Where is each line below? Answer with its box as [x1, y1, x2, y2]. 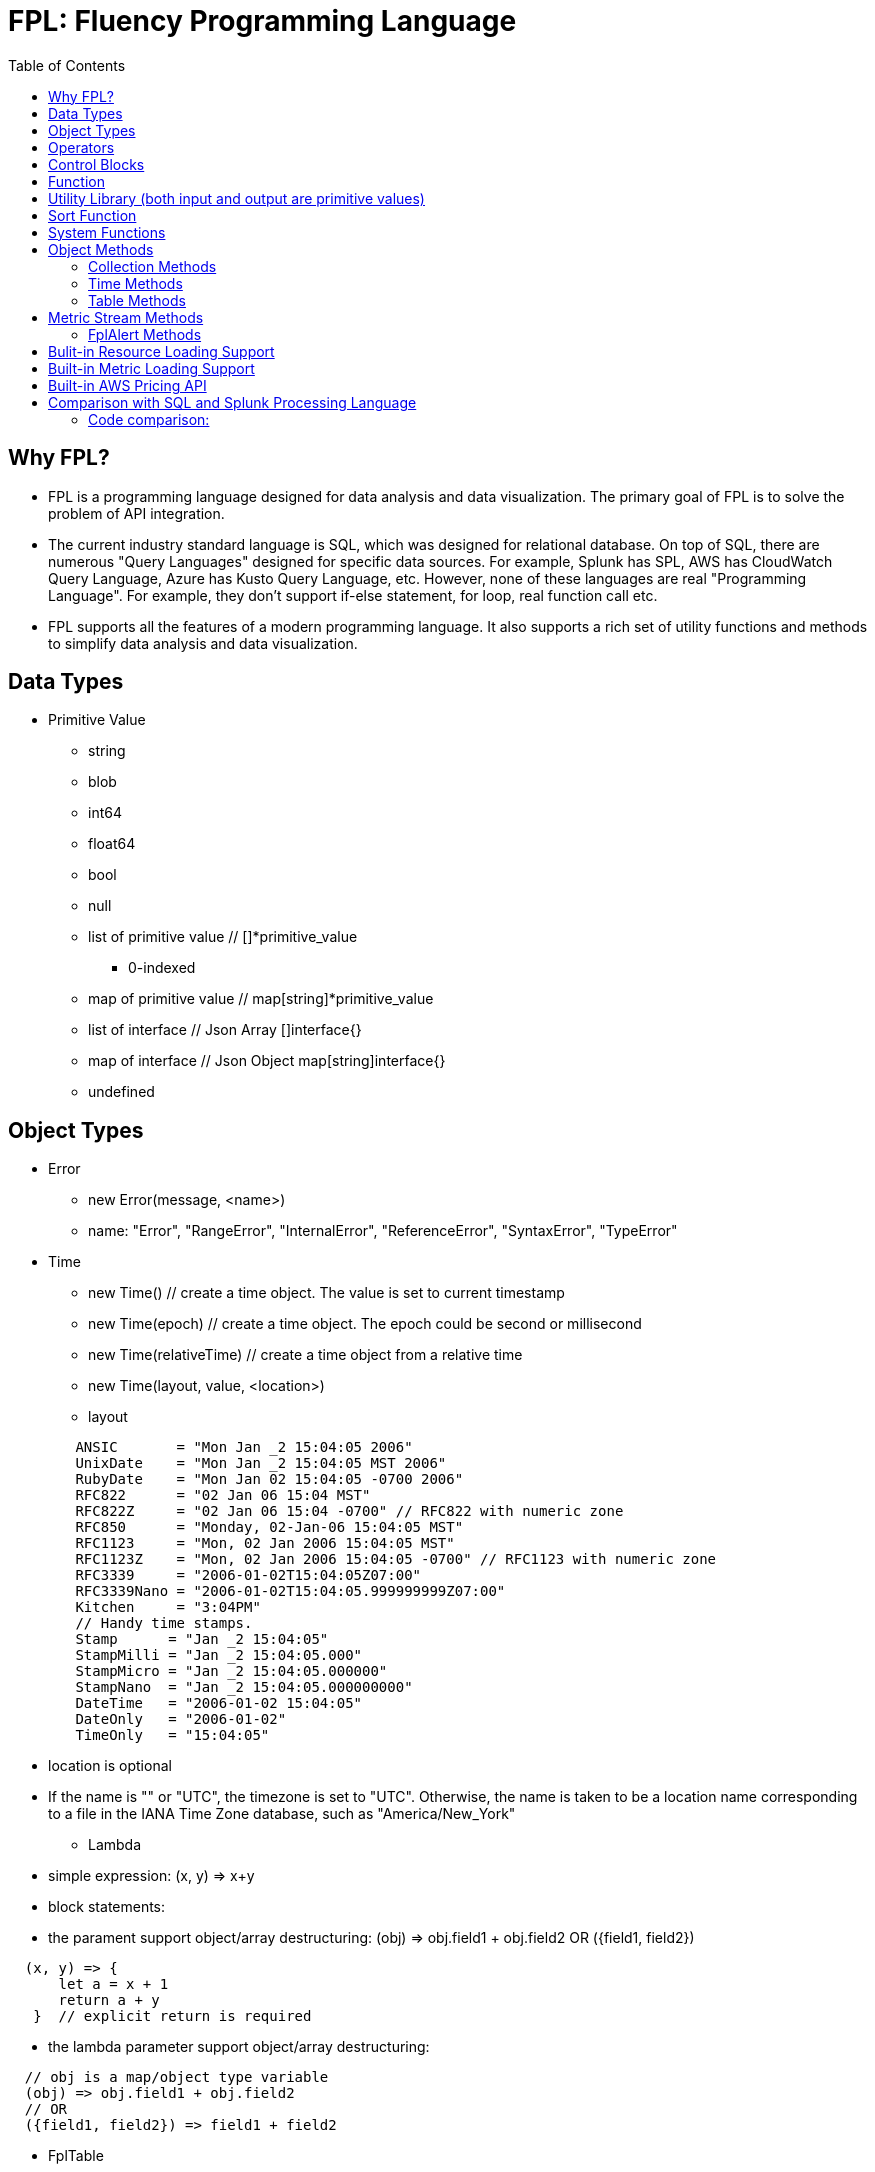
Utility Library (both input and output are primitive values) [48, 189, 425, 207]
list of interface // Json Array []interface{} [88, 1021, 362, 1039]
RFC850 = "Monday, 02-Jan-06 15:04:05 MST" [75, 1519, 464, 1536]
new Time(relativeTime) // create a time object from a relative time [88, 1346, 523, 1364]
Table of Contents [8, 56, 126, 74]
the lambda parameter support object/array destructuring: [48, 2038, 430, 2056]
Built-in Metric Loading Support [48, 359, 255, 377]
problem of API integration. [48, 504, 225, 522]
